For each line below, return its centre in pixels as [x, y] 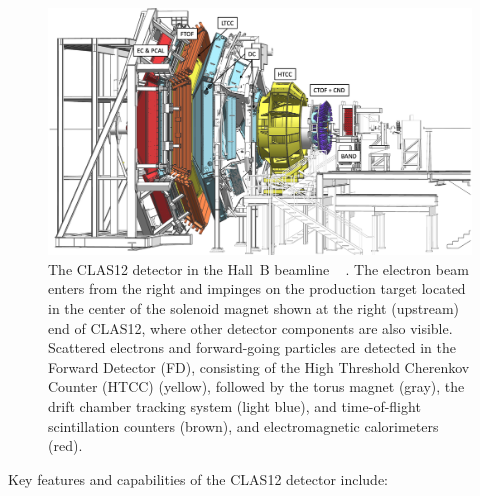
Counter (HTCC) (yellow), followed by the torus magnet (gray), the [256, 386]
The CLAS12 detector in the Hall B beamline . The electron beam [258, 268]
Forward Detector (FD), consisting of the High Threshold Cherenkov [259, 366]
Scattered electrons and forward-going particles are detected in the [252, 347]
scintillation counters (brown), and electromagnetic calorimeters [243, 425]
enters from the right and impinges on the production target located [257, 288]
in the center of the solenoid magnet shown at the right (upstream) [253, 307]
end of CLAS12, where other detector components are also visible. [250, 327]
